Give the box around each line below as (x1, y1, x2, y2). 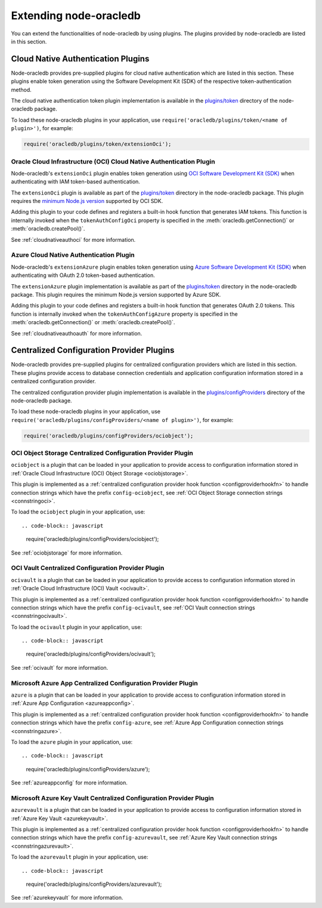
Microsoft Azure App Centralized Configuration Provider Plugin (11, 679, 198, 687)
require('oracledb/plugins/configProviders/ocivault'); (26, 651, 156, 658)
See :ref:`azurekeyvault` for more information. (11, 894, 123, 901)
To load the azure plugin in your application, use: (11, 738, 133, 746)
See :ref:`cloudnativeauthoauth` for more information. (11, 330, 143, 337)
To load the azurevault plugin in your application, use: (11, 854, 148, 861)
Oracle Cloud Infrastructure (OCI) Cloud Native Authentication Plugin (11, 157, 215, 165)
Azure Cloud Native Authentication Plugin (11, 251, 135, 259)
